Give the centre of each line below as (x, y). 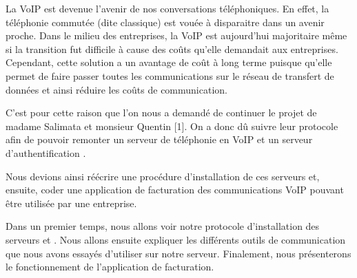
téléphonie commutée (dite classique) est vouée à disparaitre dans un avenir (165, 22)
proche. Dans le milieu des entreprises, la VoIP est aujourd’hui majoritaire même (176, 35)
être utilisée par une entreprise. (71, 203)
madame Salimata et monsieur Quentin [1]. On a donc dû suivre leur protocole (172, 126)
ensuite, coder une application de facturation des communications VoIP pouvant (175, 190)
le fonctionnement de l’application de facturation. (110, 267)
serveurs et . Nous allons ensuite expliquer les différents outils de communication (176, 239)
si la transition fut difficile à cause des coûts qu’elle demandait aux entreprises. (172, 49)
